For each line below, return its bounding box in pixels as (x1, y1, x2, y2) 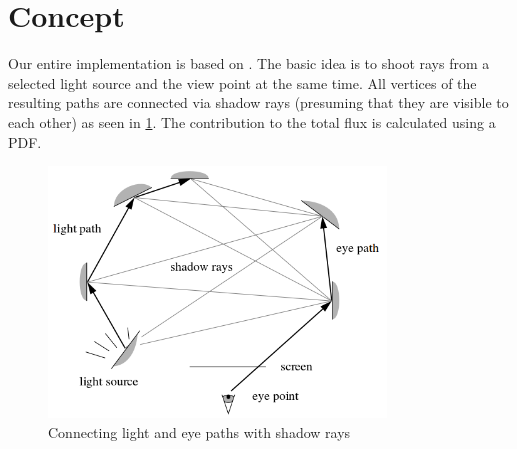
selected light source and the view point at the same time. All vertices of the (8, 72, 477, 93)
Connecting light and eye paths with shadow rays (48, 421, 351, 442)
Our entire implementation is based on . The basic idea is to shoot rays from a (8, 53, 490, 74)
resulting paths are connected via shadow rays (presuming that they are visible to (8, 92, 509, 113)
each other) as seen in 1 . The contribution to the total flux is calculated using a (8, 111, 496, 132)
